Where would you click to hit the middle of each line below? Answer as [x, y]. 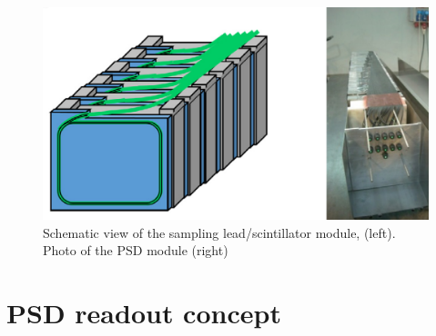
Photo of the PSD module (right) [136, 250]
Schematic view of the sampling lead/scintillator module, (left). [219, 232]
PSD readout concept [144, 312]
